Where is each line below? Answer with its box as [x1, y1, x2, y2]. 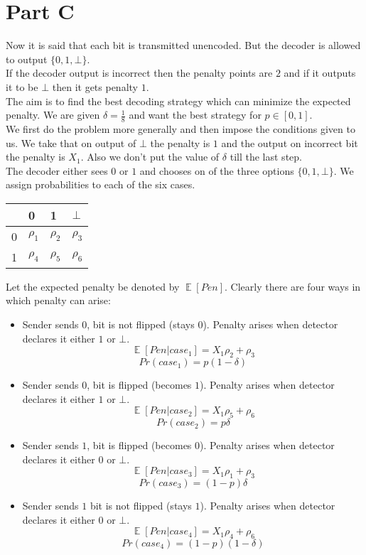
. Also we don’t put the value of [80, 149, 220, 164]
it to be [6, 79, 38, 94]
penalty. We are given [6, 107, 100, 122]
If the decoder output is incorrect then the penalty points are [6, 65, 273, 80]
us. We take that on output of [6, 135, 136, 150]
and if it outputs [284, 65, 356, 80]
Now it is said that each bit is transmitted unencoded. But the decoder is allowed [6, 38, 361, 53]
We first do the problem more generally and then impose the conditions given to [6, 121, 355, 136]
